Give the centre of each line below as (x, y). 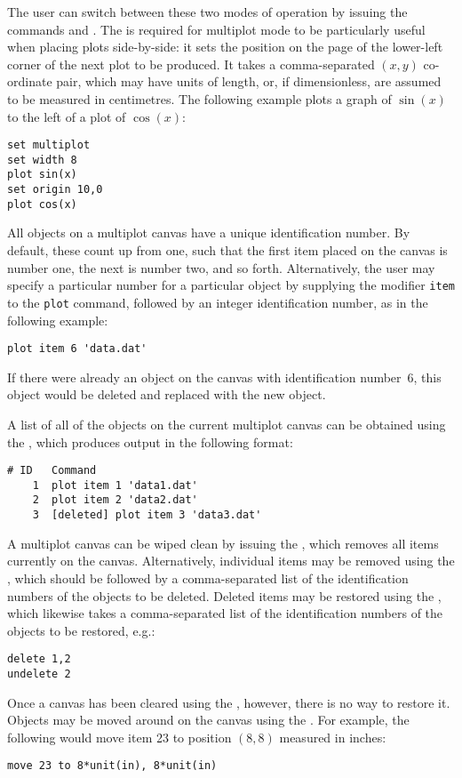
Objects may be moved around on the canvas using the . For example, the (208, 720)
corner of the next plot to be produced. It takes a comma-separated (191, 64)
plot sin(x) (42, 175)
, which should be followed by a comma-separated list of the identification (208, 577)
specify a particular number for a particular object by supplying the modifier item (231, 285)
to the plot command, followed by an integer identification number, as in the (218, 302)
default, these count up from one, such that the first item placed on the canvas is (227, 250)
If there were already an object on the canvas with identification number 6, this (224, 377)
